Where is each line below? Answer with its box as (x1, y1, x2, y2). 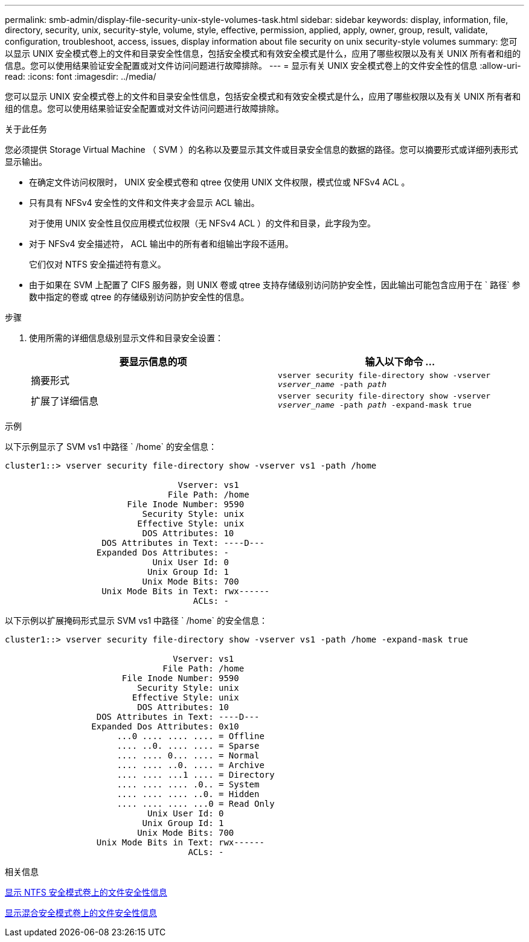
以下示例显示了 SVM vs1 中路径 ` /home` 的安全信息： (5, 441, 217, 452)
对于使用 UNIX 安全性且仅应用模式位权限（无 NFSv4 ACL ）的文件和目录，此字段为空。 (29, 218, 376, 228)
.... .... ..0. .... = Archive (117, 760, 264, 770)
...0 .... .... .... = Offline (117, 731, 264, 741)
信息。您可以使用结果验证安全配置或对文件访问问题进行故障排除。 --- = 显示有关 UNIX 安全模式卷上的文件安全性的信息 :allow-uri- (5, 60, 521, 71)
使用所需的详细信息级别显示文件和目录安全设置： (29, 333, 223, 343)
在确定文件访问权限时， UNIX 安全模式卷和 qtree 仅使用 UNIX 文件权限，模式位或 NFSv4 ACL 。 (29, 177, 410, 187)
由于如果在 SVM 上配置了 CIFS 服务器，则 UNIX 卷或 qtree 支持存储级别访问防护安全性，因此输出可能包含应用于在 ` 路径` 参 (29, 280, 521, 290)
